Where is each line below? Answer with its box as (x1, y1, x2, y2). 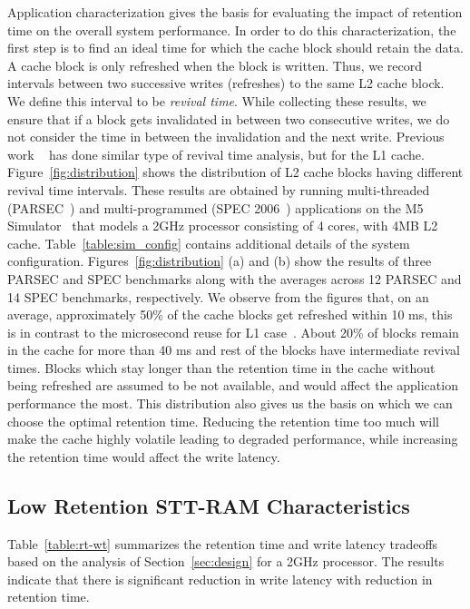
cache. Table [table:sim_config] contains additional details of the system (7, 233, 410, 252)
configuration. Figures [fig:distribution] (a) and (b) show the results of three (7, 251, 432, 270)
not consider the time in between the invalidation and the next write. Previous (7, 127, 445, 146)
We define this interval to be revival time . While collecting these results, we (7, 91, 426, 110)
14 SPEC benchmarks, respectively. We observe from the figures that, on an (7, 287, 429, 306)
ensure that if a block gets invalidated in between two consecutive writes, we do (7, 109, 450, 128)
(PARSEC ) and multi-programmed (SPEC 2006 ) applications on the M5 (7, 198, 424, 217)
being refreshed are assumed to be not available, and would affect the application (7, 376, 458, 395)
